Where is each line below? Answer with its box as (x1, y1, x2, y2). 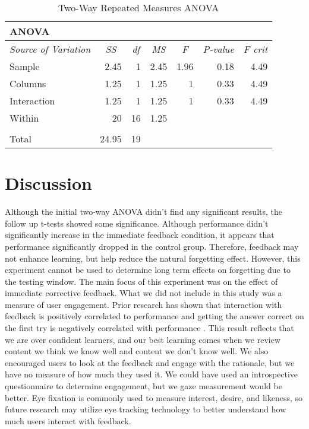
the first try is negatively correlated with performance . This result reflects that (5, 322, 294, 334)
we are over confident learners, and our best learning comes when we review (5, 333, 281, 345)
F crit (243, 42, 268, 56)
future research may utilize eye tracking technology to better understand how (5, 403, 286, 415)
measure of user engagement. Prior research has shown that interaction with (5, 298, 282, 310)
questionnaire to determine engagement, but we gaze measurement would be (5, 380, 282, 392)
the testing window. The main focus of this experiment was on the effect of (5, 275, 278, 287)
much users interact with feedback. (5, 414, 131, 427)
